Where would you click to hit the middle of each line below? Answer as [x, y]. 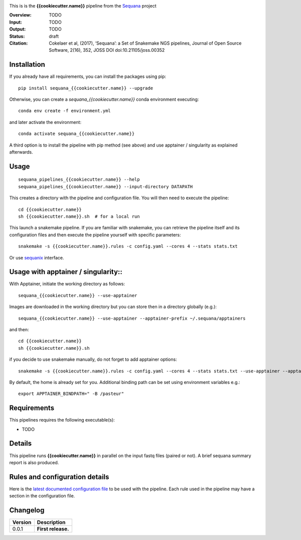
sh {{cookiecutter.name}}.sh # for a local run [79, 216]
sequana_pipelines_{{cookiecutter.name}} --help [79, 180]
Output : [18, 29]
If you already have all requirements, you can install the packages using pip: [88, 77]
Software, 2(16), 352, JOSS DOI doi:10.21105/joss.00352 [107, 50]
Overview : [21, 15]
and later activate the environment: [45, 122]
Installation [27, 64]
